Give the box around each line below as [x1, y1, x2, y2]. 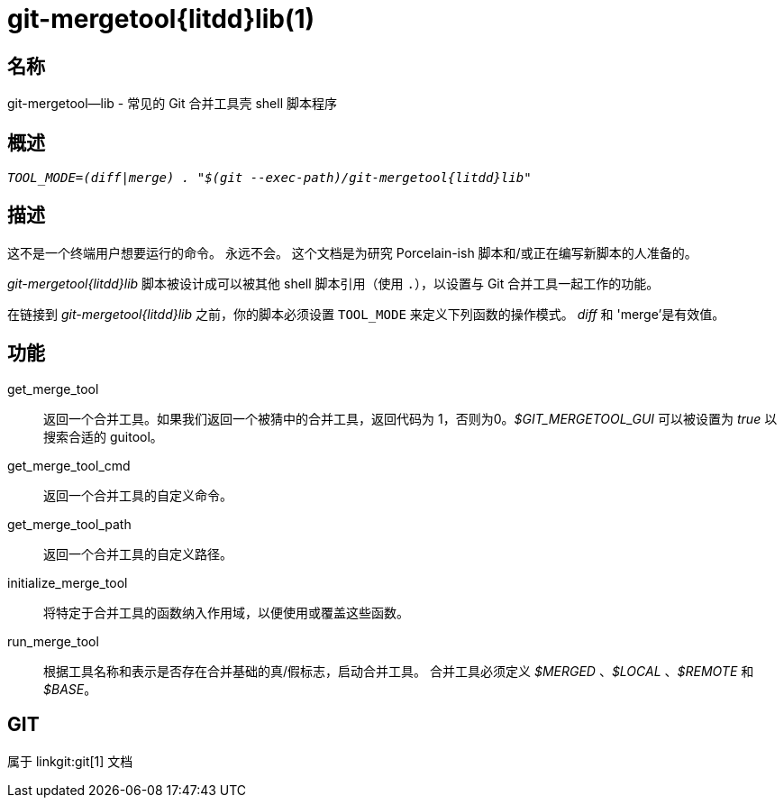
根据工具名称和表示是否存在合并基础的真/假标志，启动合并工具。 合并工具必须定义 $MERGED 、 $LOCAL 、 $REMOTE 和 [43, 663, 754, 679]
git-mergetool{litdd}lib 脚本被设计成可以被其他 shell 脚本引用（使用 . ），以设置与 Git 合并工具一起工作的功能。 [7, 275, 660, 291]
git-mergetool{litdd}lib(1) [7, 4, 315, 34]
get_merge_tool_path [7, 516, 132, 532]
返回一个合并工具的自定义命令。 [43, 487, 232, 503]
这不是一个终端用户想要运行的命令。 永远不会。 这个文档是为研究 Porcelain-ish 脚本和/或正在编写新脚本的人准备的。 [7, 244, 697, 261]
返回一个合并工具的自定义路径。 [43, 545, 232, 562]
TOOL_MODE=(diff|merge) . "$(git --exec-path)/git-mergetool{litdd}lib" [7, 170, 532, 186]
